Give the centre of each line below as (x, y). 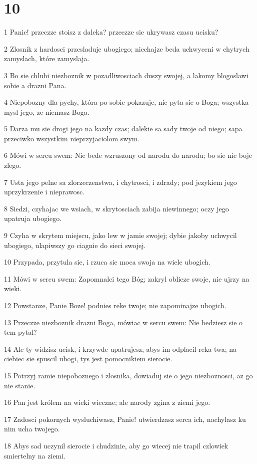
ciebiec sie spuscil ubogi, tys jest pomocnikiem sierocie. (88, 359)
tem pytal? (20, 332)
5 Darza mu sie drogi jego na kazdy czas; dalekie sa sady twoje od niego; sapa (123, 129)
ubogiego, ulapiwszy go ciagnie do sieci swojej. (75, 245)
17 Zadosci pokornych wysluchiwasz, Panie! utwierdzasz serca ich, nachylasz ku (125, 419)
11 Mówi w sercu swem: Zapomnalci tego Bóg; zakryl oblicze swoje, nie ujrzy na (127, 278)
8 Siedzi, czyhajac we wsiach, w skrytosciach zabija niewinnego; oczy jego (116, 208)
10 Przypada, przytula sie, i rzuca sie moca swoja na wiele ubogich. (107, 262)
